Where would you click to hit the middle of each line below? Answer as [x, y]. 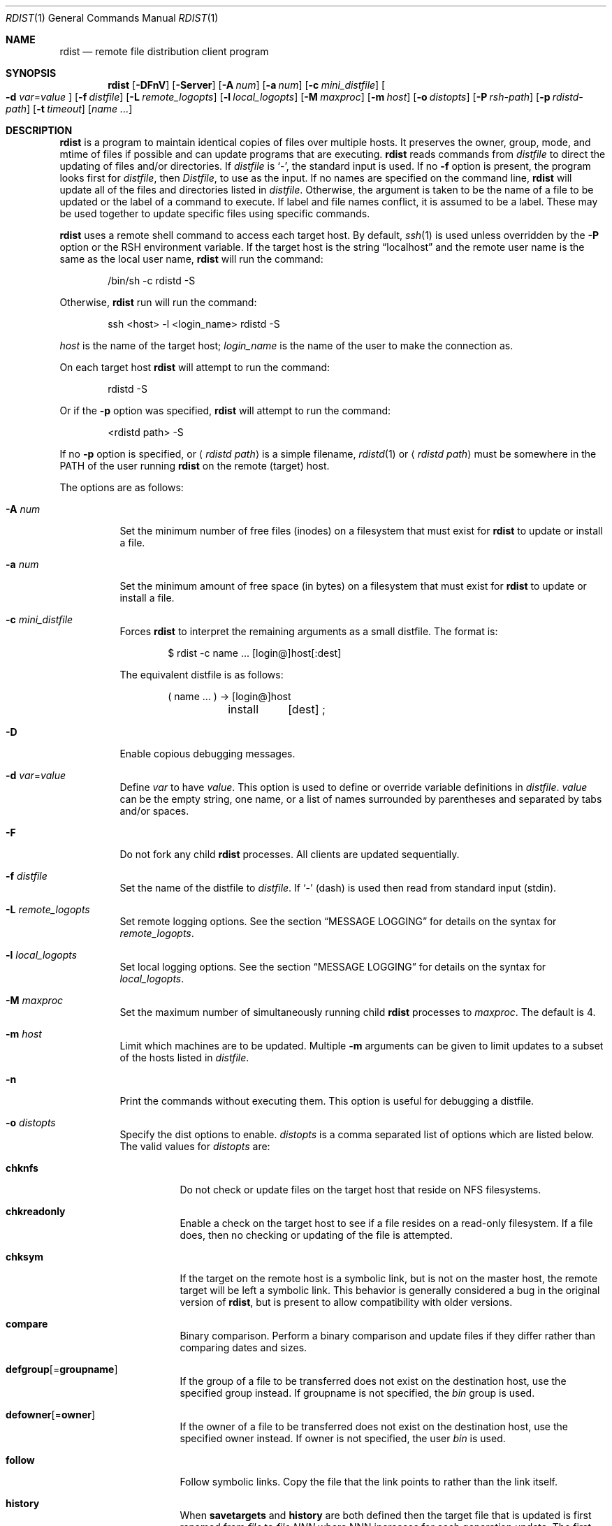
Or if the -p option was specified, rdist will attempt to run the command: [225, 410]
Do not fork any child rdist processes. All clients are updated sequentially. [290, 854]
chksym [25, 1257]
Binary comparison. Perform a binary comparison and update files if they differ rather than [388, 1336]
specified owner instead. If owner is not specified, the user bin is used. [343, 1438]
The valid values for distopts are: [195, 1146]
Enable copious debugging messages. [207, 754]
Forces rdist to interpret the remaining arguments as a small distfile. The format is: [309, 631]
